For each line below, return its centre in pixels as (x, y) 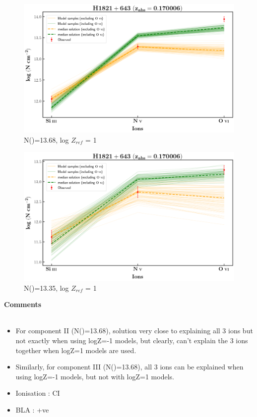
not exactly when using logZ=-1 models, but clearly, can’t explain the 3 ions (132, 340)
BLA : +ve (32, 410)
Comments (23, 304)
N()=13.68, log (46, 140)
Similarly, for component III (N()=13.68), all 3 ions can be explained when (129, 367)
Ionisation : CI (38, 393)
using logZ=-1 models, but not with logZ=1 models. (95, 376)
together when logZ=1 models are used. (76, 350)
